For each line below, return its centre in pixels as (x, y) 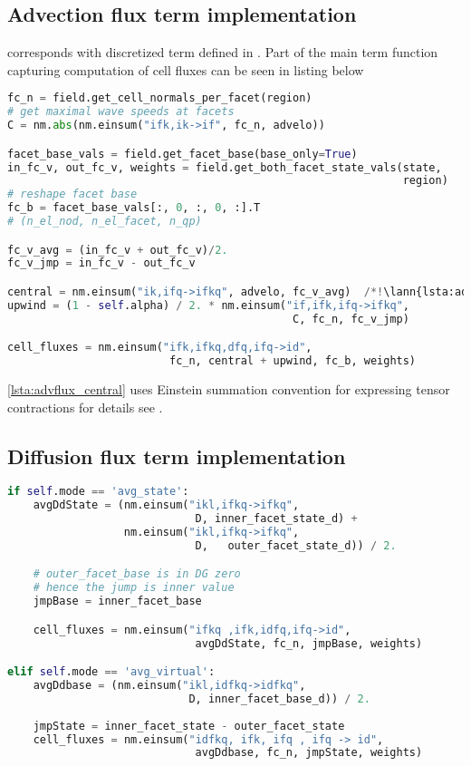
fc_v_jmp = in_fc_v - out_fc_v (101, 263)
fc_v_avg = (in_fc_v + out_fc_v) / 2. (118, 250)
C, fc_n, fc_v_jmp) (351, 319)
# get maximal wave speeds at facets (121, 112)
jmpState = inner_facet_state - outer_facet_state (189, 726)
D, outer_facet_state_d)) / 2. (296, 545)
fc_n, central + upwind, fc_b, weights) (293, 361)
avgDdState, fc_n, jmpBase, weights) (309, 643)
